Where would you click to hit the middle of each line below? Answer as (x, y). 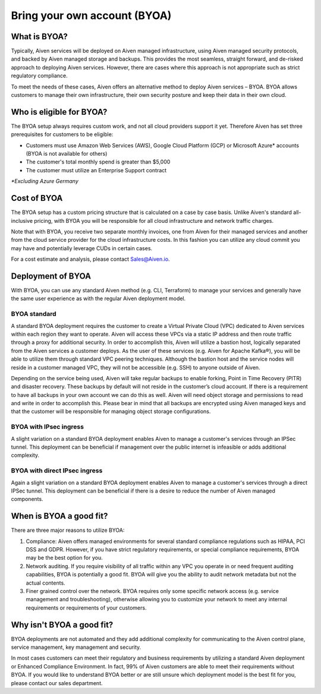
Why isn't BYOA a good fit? (62, 625)
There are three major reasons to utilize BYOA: (68, 530)
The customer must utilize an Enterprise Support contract (96, 170)
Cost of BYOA (37, 198)
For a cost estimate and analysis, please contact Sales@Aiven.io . (90, 259)
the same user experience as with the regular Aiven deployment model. (98, 299)
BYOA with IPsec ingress (48, 427)
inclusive (22, 220)
